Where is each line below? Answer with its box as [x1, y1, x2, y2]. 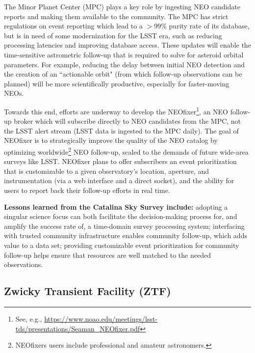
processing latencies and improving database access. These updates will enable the [4, 40, 251, 50]
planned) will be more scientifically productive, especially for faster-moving [4, 78, 229, 88]
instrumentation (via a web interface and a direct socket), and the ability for [4, 175, 234, 186]
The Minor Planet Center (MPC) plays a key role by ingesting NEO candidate [4, 1, 240, 11]
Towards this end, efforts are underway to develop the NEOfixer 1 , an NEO [4, 105, 229, 116]
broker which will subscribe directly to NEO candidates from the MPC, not [14, 116, 241, 126]
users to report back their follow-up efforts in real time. [4, 185, 170, 195]
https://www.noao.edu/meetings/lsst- [44, 313, 158, 324]
